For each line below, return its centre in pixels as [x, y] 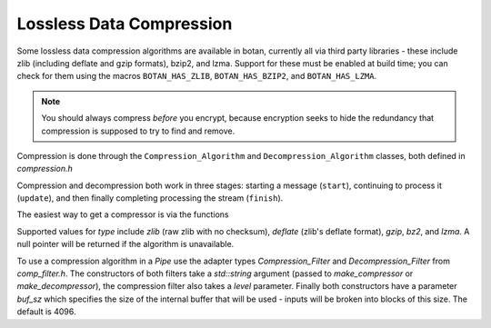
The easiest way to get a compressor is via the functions [123, 214]
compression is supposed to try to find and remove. [138, 131]
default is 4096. [46, 312]
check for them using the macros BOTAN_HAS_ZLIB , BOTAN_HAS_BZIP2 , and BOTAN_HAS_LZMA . [197, 76]
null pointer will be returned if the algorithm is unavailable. [125, 244]
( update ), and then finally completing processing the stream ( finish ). [150, 198]
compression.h [45, 169]
